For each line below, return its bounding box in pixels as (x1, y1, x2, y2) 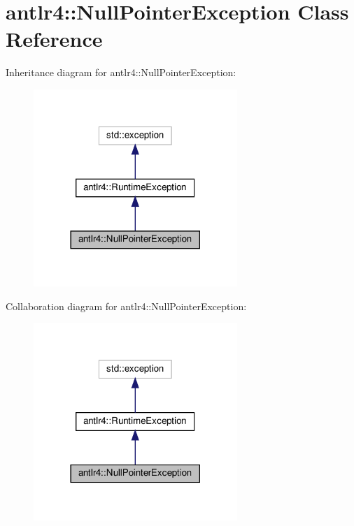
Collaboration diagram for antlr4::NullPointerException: (6, 298, 247, 313)
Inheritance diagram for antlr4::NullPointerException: (6, 65, 236, 80)
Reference (6, 24, 103, 53)
